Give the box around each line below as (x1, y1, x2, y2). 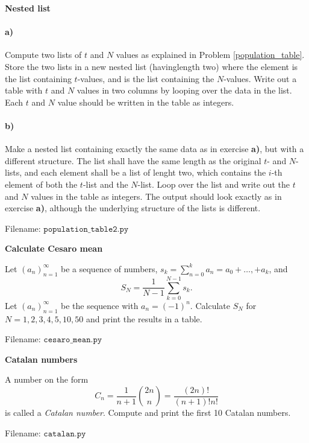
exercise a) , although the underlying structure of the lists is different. (5, 202, 261, 214)
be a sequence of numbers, (61, 262, 158, 275)
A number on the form (5, 373, 89, 386)
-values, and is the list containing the (77, 72, 214, 84)
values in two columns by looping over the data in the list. (76, 84, 292, 97)
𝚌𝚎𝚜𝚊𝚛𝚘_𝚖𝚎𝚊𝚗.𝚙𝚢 (43, 336, 102, 345)
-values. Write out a (223, 72, 297, 84)
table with (5, 84, 43, 97)
